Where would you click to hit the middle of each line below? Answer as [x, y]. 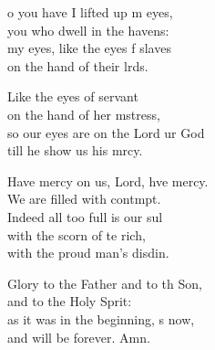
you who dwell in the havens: [88, 30]
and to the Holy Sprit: [70, 301]
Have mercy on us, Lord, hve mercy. [108, 180]
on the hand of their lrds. [78, 65]
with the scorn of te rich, [77, 234]
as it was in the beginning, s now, [101, 318]
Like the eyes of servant [73, 96]
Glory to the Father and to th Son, [105, 283]
